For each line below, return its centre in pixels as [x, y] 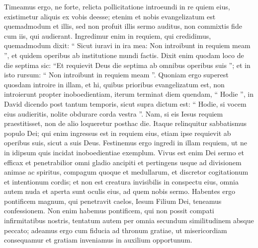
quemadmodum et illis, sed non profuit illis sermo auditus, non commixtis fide [123, 26]
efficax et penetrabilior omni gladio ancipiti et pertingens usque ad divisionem [123, 162]
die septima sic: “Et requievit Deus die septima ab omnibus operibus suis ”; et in [127, 65]
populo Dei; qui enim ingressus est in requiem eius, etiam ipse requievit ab [118, 133]
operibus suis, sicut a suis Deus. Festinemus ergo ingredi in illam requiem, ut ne [126, 143]
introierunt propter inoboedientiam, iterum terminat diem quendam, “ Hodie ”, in [129, 94]
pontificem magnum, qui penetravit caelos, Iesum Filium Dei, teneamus [113, 201]
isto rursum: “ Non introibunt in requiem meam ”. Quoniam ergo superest [116, 75]
